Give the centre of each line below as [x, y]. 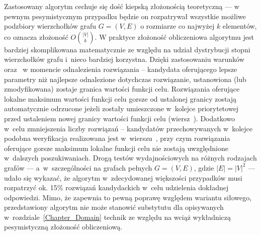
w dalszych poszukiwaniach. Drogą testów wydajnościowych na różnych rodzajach [130, 158]
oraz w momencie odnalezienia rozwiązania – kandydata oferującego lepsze [121, 69]
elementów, [240, 26]
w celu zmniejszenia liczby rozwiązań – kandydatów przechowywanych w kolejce [128, 128]
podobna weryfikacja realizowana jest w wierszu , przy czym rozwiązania [117, 138]
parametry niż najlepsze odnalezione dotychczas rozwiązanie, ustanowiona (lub [125, 79]
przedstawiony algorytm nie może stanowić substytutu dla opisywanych [114, 207]
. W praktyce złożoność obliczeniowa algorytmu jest [175, 36]
